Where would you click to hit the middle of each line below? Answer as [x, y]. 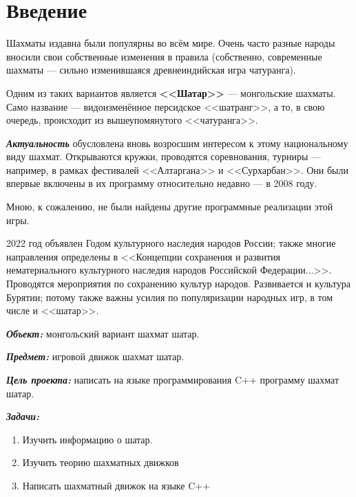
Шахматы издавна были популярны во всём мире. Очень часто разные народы [171, 43]
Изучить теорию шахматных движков [101, 462]
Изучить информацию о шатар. [87, 439]
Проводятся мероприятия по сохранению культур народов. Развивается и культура [178, 284]
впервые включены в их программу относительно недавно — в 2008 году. [162, 183]
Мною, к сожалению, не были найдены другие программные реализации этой [170, 207]
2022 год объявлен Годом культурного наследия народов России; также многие [171, 243]
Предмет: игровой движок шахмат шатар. [95, 356]
